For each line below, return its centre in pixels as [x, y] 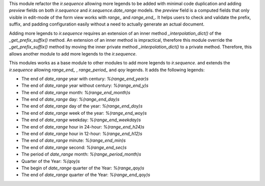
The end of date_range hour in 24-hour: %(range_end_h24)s [83, 127]
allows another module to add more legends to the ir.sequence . [73, 53]
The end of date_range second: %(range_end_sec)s [74, 147]
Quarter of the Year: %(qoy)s [51, 161]
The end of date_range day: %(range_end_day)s [70, 99]
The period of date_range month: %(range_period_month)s [81, 154]
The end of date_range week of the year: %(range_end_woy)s [84, 113]
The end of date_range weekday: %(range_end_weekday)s [81, 120]
